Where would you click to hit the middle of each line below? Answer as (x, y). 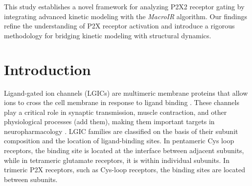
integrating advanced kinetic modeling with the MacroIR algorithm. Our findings (126, 16)
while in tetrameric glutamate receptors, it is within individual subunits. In (117, 160)
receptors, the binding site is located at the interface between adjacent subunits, (124, 150)
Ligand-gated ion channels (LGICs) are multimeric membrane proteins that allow (126, 93)
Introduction (47, 69)
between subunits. (31, 179)
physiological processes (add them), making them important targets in (109, 121)
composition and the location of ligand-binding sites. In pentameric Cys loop (119, 141)
